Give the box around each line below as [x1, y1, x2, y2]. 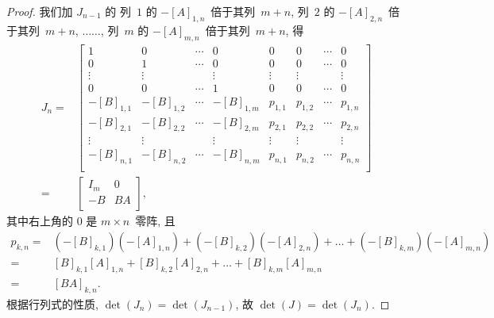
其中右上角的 [6, 213, 73, 229]
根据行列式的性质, [6, 295, 98, 312]
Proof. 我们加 [6, 3, 73, 19]
